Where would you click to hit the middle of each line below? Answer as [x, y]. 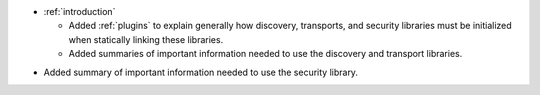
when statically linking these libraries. [146, 39]
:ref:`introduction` [79, 11]
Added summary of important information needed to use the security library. [201, 72]
